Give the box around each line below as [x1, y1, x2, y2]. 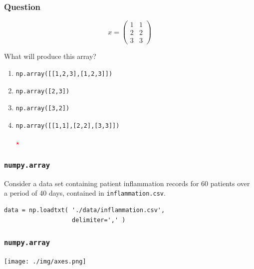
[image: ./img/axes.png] [4, 258, 86, 265]
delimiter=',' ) [72, 216, 126, 224]
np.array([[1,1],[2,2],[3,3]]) [15, 122, 120, 129]
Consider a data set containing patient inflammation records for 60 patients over [4, 178, 250, 188]
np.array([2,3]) [15, 87, 70, 95]
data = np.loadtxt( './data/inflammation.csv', [4, 206, 165, 214]
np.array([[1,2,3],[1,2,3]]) [15, 70, 113, 77]
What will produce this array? [4, 51, 96, 61]
